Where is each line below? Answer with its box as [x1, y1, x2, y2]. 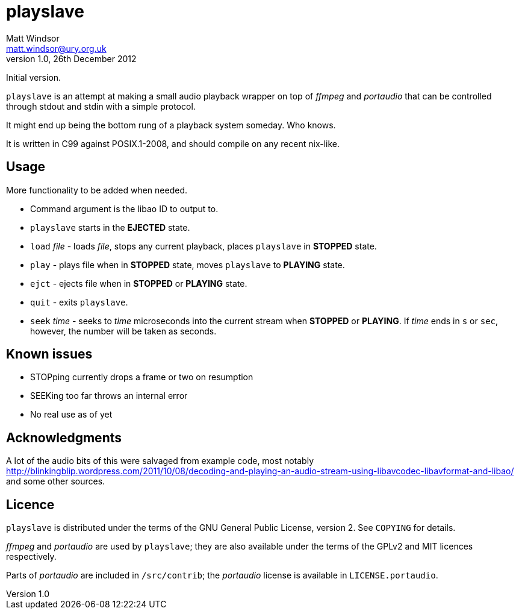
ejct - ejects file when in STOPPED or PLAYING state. [30, 278, 247, 289]
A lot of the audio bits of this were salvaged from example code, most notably [6, 456, 314, 466]
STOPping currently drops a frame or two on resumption [30, 372, 253, 383]
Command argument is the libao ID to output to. [30, 203, 219, 214]
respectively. [6, 551, 57, 562]
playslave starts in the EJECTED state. [30, 222, 190, 233]
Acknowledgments [6, 430, 122, 445]
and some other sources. [6, 476, 105, 487]
